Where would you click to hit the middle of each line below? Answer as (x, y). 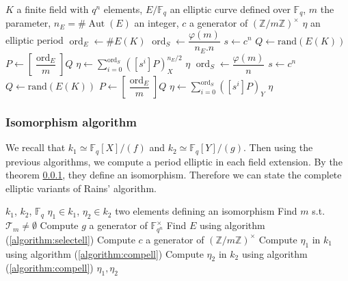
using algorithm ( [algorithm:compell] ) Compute (105, 253)
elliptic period (35, 40)
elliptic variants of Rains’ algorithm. (81, 188)
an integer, (157, 23)
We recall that (36, 147)
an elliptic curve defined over (230, 9)
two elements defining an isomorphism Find (206, 211)
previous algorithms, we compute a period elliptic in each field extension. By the (174, 161)
